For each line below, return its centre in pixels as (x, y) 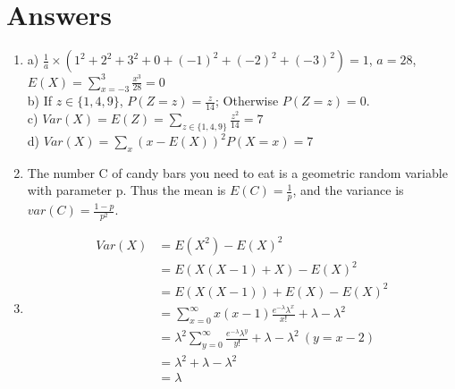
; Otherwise (247, 101)
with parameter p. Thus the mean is (126, 190)
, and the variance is (348, 190)
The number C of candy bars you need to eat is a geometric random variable (237, 172)
